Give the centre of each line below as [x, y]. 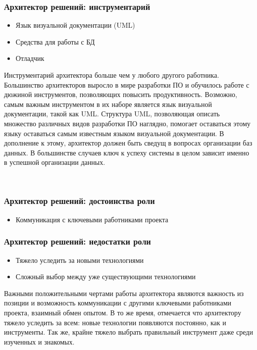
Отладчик [30, 58]
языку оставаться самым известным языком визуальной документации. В [114, 133]
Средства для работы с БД [55, 41]
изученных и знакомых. [39, 341]
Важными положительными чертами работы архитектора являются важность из [124, 293]
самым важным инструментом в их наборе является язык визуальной [108, 104]
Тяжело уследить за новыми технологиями [80, 260]
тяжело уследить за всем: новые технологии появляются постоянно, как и [115, 322]
